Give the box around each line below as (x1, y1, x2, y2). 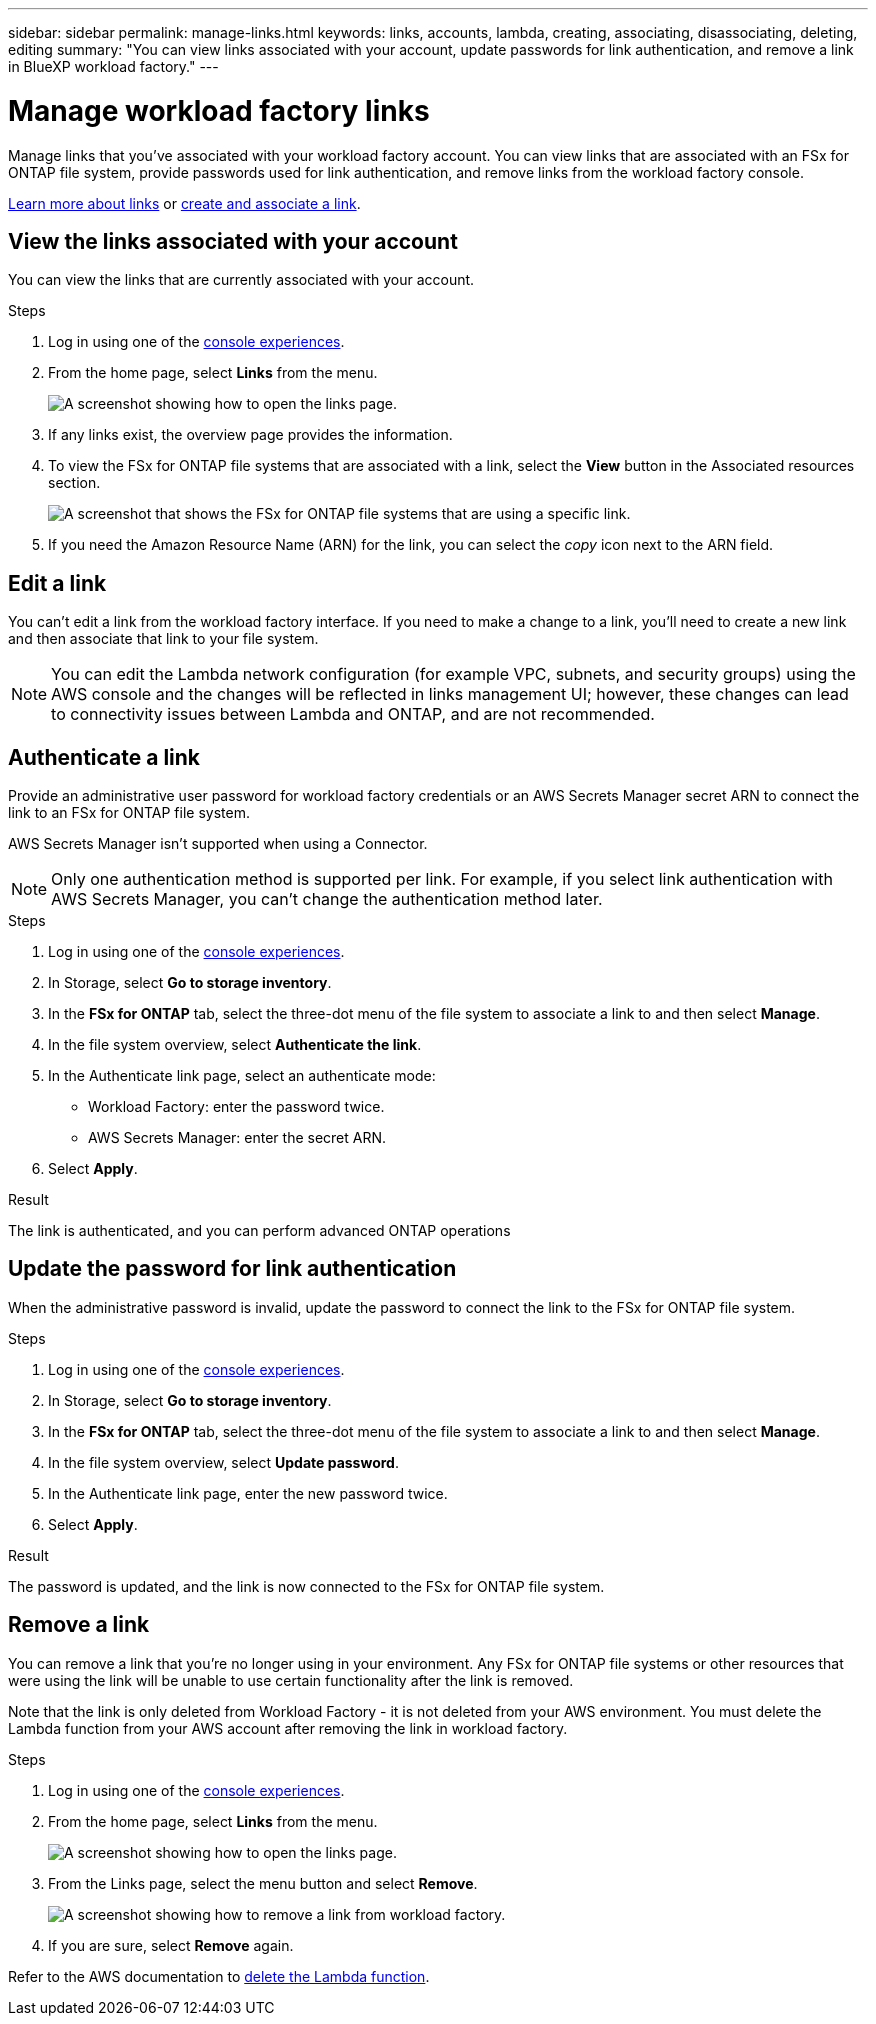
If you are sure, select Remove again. (48, 1936, 294, 1954)
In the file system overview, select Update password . (48, 1453, 399, 1471)
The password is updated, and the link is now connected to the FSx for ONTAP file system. (8, 1577, 605, 1595)
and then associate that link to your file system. (8, 630, 319, 648)
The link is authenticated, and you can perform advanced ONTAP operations (8, 1222, 511, 1240)
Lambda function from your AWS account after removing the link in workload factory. (8, 1719, 568, 1737)
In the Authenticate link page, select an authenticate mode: (48, 1067, 436, 1085)
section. (48, 474, 101, 492)
